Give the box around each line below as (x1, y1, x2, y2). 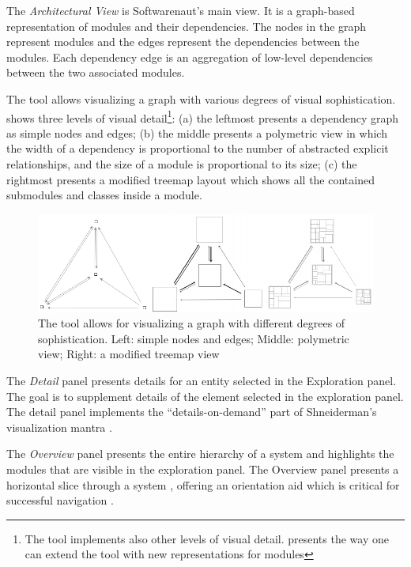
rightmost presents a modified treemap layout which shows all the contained (6, 171, 375, 187)
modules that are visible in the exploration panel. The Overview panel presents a (6, 461, 399, 478)
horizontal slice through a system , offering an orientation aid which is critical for (6, 476, 400, 493)
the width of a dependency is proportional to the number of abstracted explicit (6, 140, 389, 157)
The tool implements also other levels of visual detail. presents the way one (25, 530, 389, 546)
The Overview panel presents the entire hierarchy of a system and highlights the (6, 445, 394, 462)
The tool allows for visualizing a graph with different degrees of (38, 315, 345, 331)
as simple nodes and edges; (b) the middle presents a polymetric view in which (6, 124, 387, 141)
